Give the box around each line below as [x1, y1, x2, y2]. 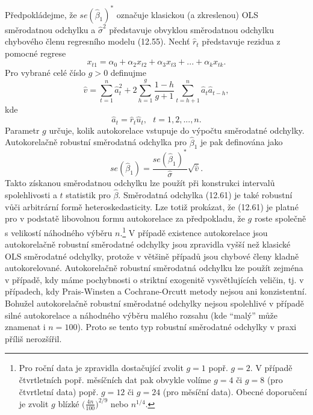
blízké [58, 397, 79, 410]
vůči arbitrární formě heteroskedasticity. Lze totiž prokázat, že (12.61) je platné [5, 200, 299, 213]
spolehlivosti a [5, 189, 57, 201]
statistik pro [66, 189, 111, 201]
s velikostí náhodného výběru [5, 226, 113, 239]
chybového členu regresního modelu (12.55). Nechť [5, 35, 190, 48]
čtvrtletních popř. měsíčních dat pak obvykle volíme [19, 373, 211, 386]
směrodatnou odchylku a [5, 23, 96, 36]
